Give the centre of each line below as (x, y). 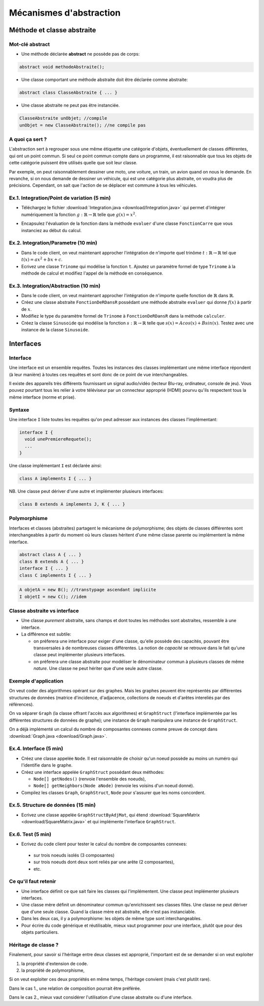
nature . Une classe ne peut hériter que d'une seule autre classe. (98, 668)
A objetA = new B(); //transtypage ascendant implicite (88, 590)
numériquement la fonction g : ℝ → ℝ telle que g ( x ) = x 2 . (79, 214)
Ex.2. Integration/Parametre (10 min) (53, 243)
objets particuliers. (40, 932)
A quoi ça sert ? (28, 139)
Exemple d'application (36, 681)
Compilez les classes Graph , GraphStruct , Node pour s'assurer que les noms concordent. (113, 792)
